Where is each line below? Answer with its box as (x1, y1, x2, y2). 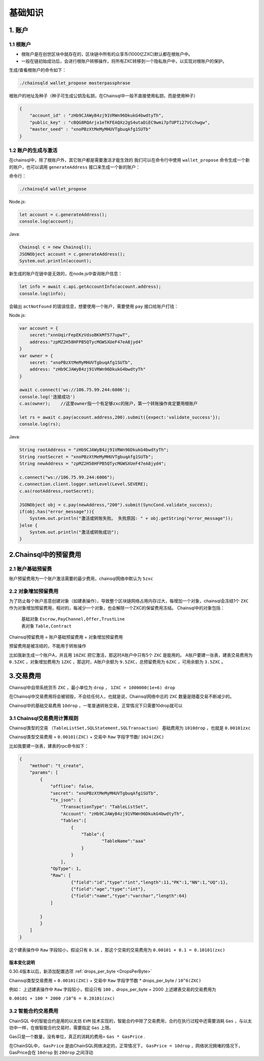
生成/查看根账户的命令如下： (9, 67, 67, 73)
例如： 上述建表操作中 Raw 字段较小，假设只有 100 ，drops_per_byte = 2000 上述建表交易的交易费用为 (9, 986, 217, 992)
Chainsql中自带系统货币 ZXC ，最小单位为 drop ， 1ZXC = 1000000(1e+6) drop (9, 684, 176, 690)
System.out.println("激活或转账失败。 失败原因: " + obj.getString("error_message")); (29, 516, 233, 521)
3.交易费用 (9, 672, 42, 680)
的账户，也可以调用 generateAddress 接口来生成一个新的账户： (9, 164, 140, 170)
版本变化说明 (9, 959, 35, 965)
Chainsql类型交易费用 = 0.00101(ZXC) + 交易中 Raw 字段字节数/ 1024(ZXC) (9, 734, 164, 740)
